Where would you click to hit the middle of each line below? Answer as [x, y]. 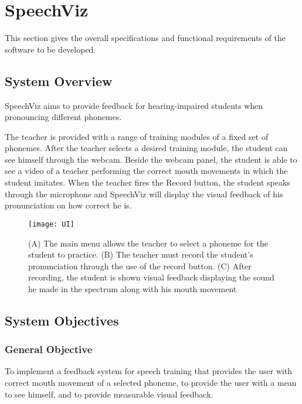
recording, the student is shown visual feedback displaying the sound [151, 277]
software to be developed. [50, 49]
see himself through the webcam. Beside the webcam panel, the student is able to [151, 159]
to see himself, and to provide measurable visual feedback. [109, 394]
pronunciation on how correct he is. [68, 205]
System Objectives [62, 320]
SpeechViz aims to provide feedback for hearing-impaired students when [134, 105]
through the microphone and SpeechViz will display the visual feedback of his [144, 194]
